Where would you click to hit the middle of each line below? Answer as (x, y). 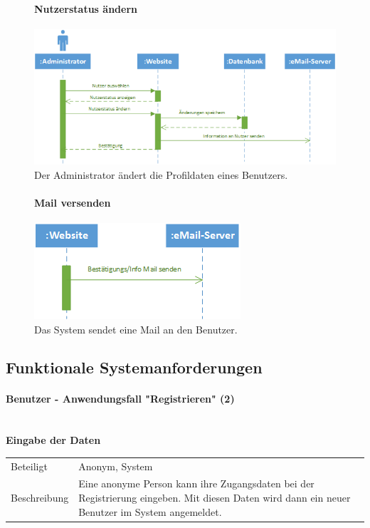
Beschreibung (40, 498)
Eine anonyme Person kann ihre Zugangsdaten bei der (196, 483)
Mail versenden (73, 202)
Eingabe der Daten (53, 440)
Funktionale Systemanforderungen (134, 367)
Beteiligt (29, 466)
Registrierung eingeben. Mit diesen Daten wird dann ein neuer (215, 498)
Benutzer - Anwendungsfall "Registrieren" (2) (120, 399)
